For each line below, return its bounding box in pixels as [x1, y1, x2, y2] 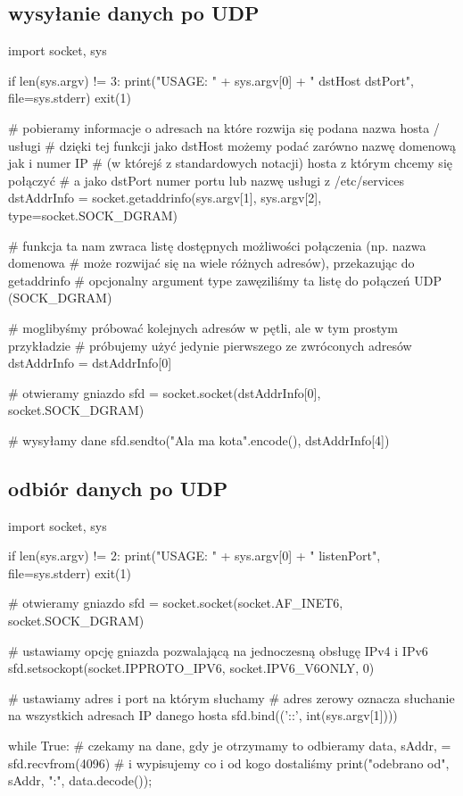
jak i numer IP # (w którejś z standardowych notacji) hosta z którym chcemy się [8, 153, 452, 172]
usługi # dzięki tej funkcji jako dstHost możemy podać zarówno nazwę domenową [8, 136, 456, 154]
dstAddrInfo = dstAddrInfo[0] [8, 353, 172, 372]
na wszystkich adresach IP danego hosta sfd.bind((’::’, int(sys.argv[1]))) [8, 706, 398, 725]
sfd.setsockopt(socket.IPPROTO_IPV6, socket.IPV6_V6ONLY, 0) [8, 659, 375, 677]
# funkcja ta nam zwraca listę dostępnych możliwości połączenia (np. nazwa [8, 236, 426, 254]
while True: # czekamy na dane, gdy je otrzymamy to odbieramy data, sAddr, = [8, 736, 451, 755]
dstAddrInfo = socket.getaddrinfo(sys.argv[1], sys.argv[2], [8, 188, 322, 207]
